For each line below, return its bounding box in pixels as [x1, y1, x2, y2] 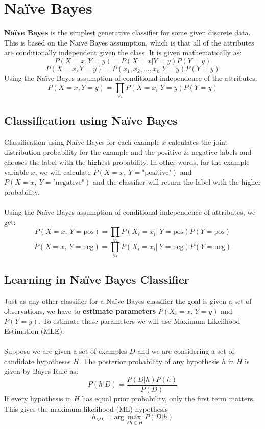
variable [4, 166, 29, 177]
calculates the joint [168, 137, 228, 147]
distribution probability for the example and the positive [4, 146, 181, 157]
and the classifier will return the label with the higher [92, 176, 261, 187]
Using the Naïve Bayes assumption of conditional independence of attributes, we [4, 207, 256, 217]
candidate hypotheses [4, 355, 71, 366]
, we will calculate [35, 166, 91, 177]
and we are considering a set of [137, 346, 234, 356]
